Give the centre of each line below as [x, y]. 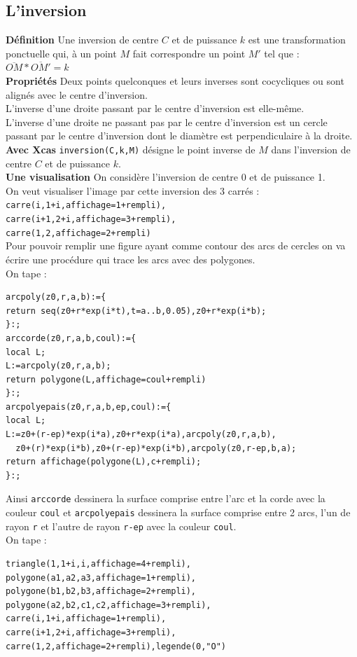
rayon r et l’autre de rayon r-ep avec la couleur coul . [121, 526]
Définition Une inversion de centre [82, 40]
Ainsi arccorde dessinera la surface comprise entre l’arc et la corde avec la [166, 498]
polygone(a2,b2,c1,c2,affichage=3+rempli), [108, 605]
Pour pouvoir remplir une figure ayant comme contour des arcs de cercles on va [176, 245]
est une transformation [297, 40]
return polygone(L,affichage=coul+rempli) [106, 379]
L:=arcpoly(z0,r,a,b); [58, 366]
